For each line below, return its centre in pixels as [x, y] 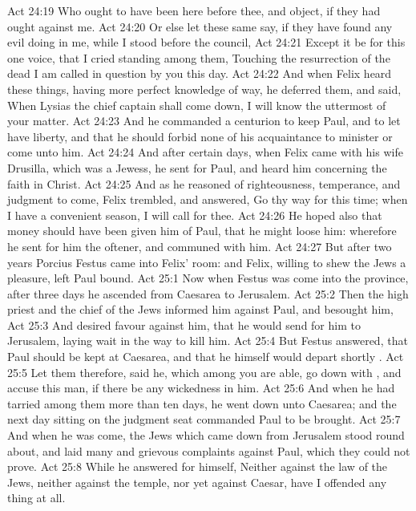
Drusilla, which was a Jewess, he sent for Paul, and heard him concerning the [197, 167]
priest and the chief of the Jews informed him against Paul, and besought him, [200, 309]
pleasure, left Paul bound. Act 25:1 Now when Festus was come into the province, [208, 278]
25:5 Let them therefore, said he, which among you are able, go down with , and [204, 372]
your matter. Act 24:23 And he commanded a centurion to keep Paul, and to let [204, 121]
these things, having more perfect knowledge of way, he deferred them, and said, [204, 89]
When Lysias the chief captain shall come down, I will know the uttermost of [197, 105]
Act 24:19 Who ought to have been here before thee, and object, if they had [194, 10]
